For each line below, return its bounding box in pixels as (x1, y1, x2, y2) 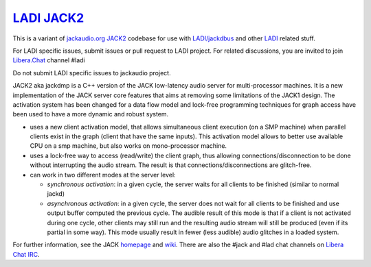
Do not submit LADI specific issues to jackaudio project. (12, 68, 171, 77)
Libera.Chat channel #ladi (12, 56, 85, 64)
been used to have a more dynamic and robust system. (12, 110, 169, 118)
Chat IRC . (12, 250, 40, 258)
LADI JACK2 (12, 10, 85, 25)
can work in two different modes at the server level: (30, 170, 176, 179)
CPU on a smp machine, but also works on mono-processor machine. (30, 142, 227, 150)
